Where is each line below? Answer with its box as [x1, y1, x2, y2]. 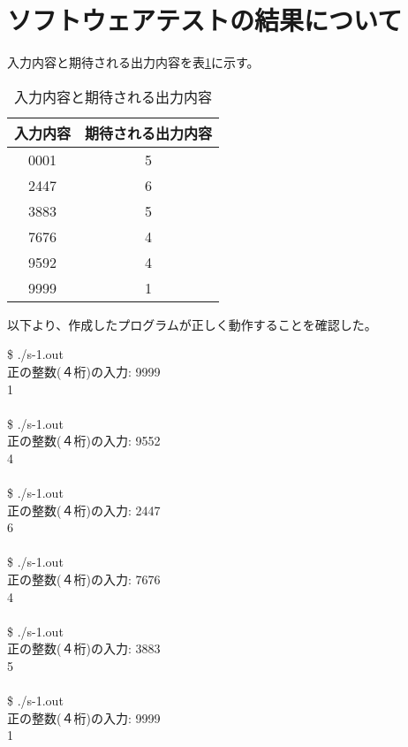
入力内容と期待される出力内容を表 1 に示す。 [7, 53, 260, 72]
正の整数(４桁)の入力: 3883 [7, 639, 161, 658]
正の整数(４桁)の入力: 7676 [7, 570, 161, 589]
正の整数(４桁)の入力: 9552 [7, 431, 161, 450]
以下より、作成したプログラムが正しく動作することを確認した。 [7, 315, 377, 333]
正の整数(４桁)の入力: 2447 [7, 500, 161, 519]
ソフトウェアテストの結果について [7, 2, 403, 38]
